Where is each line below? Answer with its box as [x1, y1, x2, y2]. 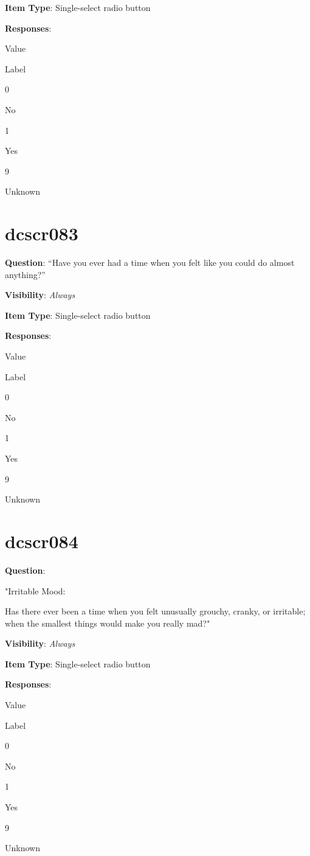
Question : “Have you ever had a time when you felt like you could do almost [5, 256, 295, 269]
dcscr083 [5, 221, 78, 246]
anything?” [5, 268, 46, 280]
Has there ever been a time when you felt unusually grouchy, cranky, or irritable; [5, 605, 306, 618]
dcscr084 [5, 528, 78, 553]
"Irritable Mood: [5, 584, 66, 597]
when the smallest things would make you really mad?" [5, 616, 210, 629]
